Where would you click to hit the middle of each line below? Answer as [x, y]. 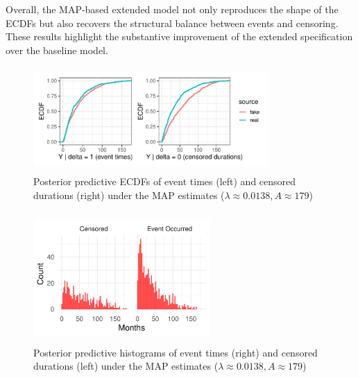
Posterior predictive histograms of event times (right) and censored [176, 352]
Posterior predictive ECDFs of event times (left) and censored [165, 181]
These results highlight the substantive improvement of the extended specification [179, 36]
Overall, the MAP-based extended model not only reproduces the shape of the [172, 9]
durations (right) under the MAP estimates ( [129, 195]
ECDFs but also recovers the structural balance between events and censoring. [172, 23]
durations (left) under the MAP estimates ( [126, 366]
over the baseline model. [57, 50]
